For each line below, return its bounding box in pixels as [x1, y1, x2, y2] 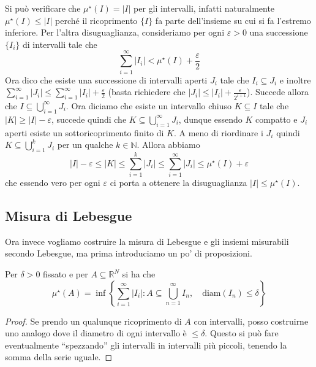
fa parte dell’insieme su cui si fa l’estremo [155, 14, 311, 26]
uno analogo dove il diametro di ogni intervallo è [5, 326, 187, 339]
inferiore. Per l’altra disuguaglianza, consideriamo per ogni [5, 26, 225, 39]
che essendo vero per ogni [5, 176, 100, 189]
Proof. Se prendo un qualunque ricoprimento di [5, 314, 182, 327]
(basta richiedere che [108, 85, 186, 98]
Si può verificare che [5, 2, 81, 14]
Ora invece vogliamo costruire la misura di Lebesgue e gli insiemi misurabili [5, 234, 289, 247]
